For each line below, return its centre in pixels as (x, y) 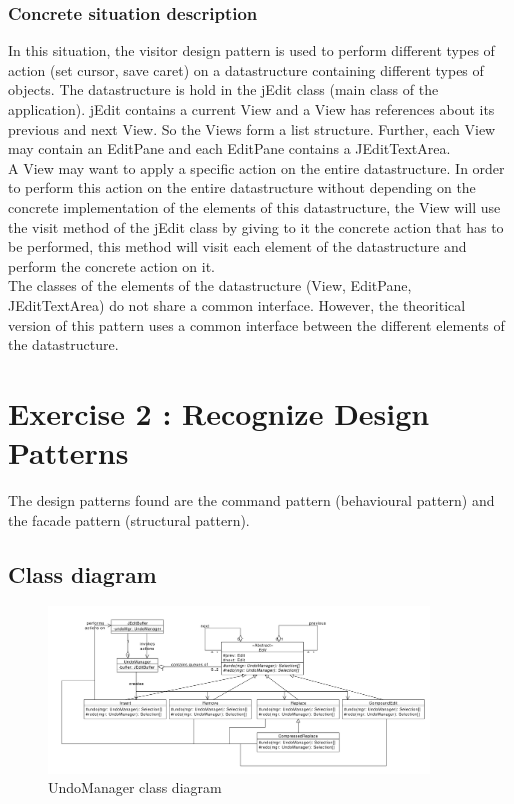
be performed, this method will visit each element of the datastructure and (237, 246)
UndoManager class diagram (135, 787)
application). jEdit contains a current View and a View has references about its (251, 109)
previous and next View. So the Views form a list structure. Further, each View (252, 128)
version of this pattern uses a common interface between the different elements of (256, 324)
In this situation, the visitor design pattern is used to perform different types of (251, 50)
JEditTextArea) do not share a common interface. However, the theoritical (237, 304)
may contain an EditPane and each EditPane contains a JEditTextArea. (229, 148)
